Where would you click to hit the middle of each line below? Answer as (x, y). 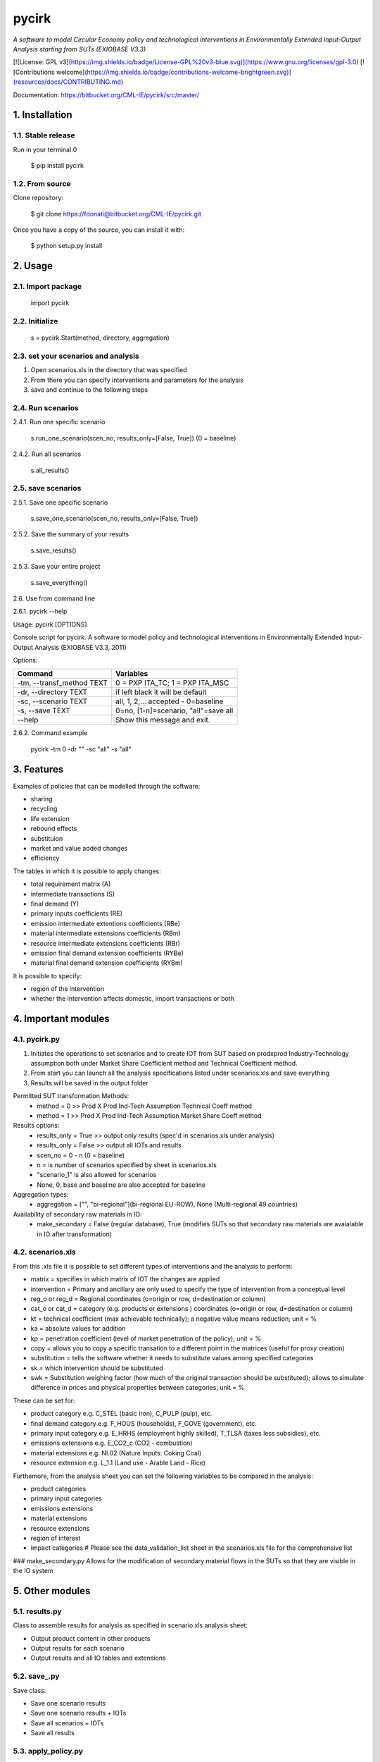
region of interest (56, 1538)
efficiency (45, 858)
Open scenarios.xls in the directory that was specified (109, 370)
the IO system (33, 1571)
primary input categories (66, 1498)
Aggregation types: (41, 1195)
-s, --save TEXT (44, 710)
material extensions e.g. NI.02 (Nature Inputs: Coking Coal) (116, 1453)
